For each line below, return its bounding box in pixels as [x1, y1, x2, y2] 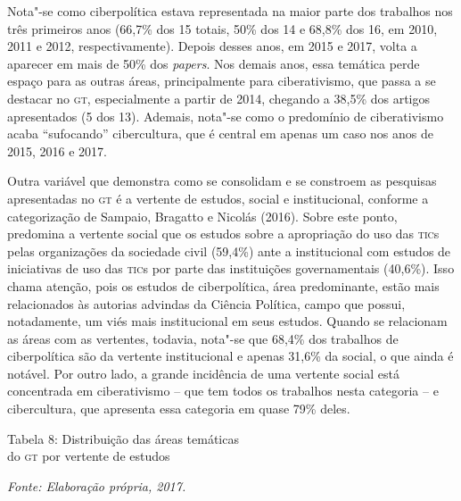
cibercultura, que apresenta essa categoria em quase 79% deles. [7, 399, 350, 418]
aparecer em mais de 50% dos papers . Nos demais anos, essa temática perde [7, 54, 420, 72]
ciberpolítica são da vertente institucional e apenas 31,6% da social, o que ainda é [7, 347, 454, 365]
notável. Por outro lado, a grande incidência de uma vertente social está [7, 363, 399, 382]
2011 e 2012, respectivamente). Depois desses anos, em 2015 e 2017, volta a [7, 37, 417, 55]
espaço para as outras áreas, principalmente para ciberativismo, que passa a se [7, 71, 436, 90]
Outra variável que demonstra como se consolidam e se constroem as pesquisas [7, 171, 437, 190]
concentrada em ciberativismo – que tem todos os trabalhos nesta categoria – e [7, 381, 439, 400]
